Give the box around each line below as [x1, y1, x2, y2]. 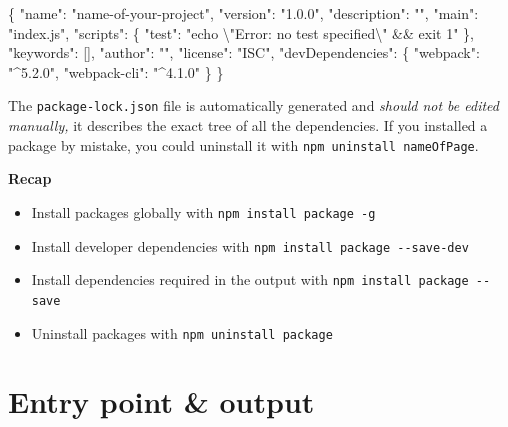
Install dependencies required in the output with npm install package [31, 269, 469, 290]
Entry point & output [8, 381, 315, 422]
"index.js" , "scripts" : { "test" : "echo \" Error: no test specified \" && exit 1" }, [8, 22, 474, 43]
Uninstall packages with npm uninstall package [31, 322, 333, 343]
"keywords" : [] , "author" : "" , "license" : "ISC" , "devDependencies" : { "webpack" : [8, 42, 480, 63]
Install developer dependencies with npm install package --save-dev [31, 235, 469, 256]
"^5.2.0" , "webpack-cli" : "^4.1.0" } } [8, 61, 224, 82]
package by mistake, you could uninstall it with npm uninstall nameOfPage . [8, 134, 479, 155]
